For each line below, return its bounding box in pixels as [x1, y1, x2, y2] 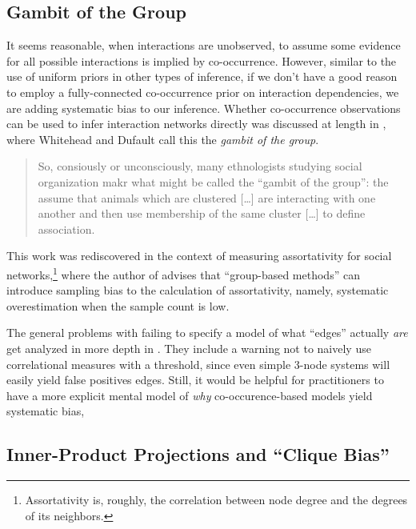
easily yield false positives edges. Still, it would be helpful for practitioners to [6, 371, 384, 388]
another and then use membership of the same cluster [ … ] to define [38, 205, 366, 222]
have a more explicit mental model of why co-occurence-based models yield [6, 387, 373, 403]
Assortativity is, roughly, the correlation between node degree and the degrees [25, 491, 408, 508]
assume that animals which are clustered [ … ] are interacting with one [38, 189, 376, 206]
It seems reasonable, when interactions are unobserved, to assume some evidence [6, 37, 401, 54]
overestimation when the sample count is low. [6, 297, 230, 314]
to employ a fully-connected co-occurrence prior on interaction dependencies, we [6, 83, 399, 100]
